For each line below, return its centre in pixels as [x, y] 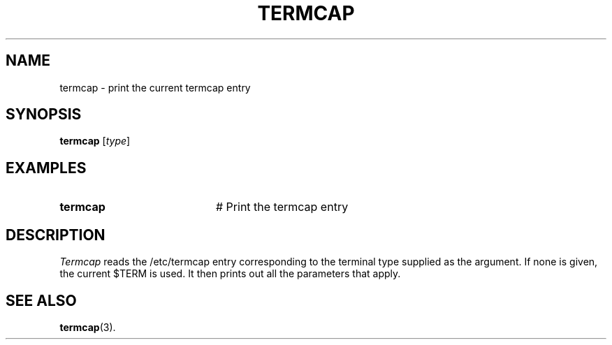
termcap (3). [88, 327]
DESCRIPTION [56, 235]
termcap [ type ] [95, 141]
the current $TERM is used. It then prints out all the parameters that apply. [230, 274]
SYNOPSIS [44, 115]
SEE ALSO [41, 300]
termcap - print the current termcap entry [155, 87]
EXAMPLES [46, 168]
